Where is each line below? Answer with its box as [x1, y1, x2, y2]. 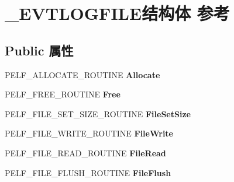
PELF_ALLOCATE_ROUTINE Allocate [5, 68, 160, 80]
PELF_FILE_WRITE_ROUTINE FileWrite [5, 127, 173, 139]
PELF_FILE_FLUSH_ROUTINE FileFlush [5, 166, 171, 178]
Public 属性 [5, 41, 74, 59]
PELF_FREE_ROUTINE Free [5, 88, 121, 100]
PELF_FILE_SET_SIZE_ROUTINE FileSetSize [5, 107, 191, 120]
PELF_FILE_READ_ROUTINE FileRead [5, 146, 166, 159]
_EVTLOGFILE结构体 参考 [5, 1, 230, 25]
